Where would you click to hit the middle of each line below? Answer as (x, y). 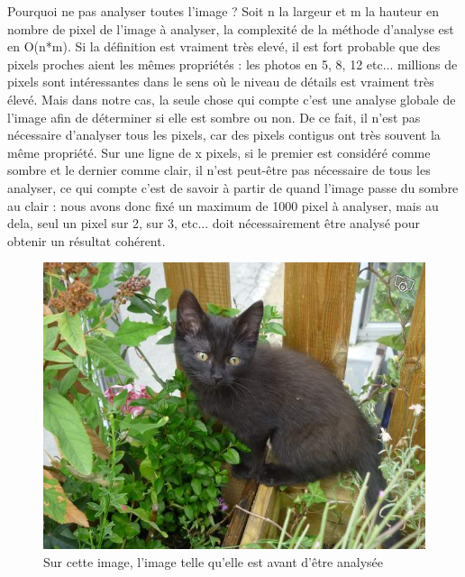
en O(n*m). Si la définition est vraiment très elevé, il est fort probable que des (224, 46)
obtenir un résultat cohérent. (87, 240)
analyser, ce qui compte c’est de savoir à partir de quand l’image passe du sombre (233, 187)
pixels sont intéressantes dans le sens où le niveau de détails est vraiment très (221, 82)
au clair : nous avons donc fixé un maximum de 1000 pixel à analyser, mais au (223, 205)
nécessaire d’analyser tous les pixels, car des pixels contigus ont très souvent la (224, 135)
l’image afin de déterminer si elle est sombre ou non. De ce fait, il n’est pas (214, 117)
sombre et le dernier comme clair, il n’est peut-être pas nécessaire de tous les (219, 170)
